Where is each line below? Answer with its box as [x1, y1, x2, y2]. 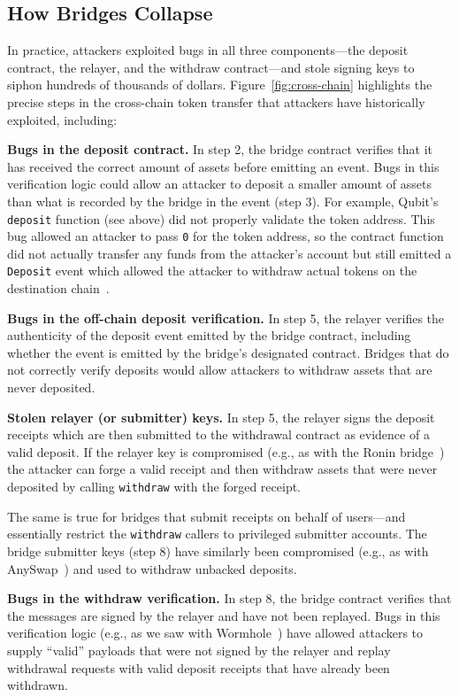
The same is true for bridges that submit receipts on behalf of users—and [7, 507, 406, 525]
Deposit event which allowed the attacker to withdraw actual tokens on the [7, 261, 417, 280]
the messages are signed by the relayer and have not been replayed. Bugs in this [7, 606, 440, 624]
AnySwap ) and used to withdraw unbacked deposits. [7, 559, 297, 577]
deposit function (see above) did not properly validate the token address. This [7, 209, 435, 228]
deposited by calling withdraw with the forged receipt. [7, 477, 302, 496]
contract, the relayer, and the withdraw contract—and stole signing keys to [7, 58, 415, 76]
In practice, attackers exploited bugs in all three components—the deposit [7, 41, 409, 59]
